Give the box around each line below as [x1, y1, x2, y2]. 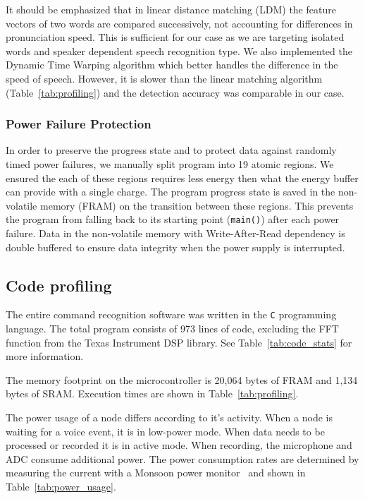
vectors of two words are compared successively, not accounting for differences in [6, 16, 353, 30]
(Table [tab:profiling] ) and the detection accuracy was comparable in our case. [6, 85, 345, 100]
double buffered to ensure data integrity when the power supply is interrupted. [6, 239, 345, 254]
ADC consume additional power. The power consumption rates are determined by [6, 451, 359, 466]
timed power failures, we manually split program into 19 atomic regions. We [6, 156, 334, 171]
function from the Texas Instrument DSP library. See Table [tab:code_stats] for [6, 335, 352, 349]
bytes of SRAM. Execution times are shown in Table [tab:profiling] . [6, 386, 299, 401]
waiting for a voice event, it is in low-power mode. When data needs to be [6, 423, 325, 438]
